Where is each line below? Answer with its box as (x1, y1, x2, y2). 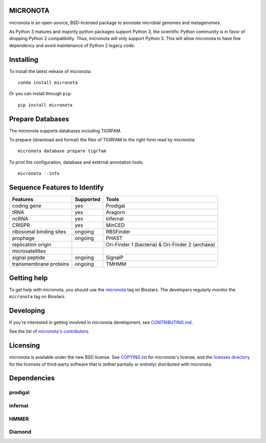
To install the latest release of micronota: (9, 68, 92, 74)
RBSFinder (106, 228, 131, 235)
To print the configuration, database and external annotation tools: (9, 159, 144, 165)
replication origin (12, 241, 52, 248)
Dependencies (9, 374, 55, 382)
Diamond (9, 429, 32, 436)
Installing (9, 55, 39, 64)
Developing (9, 306, 45, 315)
